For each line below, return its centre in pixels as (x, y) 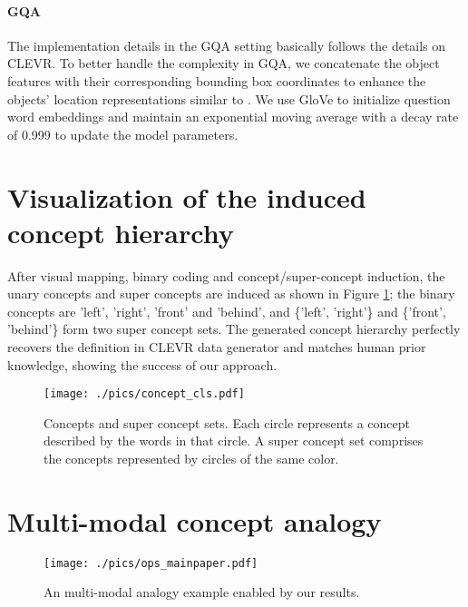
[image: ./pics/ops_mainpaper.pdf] (151, 563)
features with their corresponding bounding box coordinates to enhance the (217, 80)
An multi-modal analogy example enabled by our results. (202, 592)
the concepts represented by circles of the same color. (191, 459)
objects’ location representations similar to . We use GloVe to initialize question (229, 98)
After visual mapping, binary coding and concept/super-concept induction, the (226, 275)
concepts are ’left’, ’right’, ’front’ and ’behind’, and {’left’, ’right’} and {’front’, (227, 311)
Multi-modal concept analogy (195, 520)
